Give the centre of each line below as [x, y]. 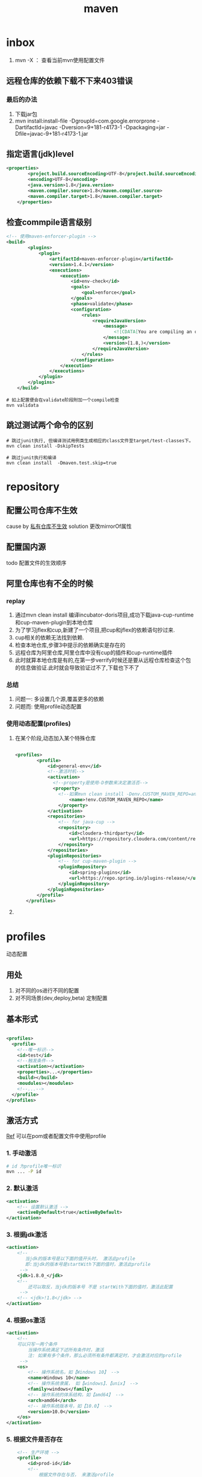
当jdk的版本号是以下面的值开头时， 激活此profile [80, 1259]
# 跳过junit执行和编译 [32, 457]
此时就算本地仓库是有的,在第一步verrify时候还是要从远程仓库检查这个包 [103, 660]
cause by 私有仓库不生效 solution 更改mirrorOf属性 [69, 526]
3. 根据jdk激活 [27, 1234]
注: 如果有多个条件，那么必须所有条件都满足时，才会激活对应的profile [105, 1355]
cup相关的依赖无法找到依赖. [49, 638]
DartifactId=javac [36, 127]
